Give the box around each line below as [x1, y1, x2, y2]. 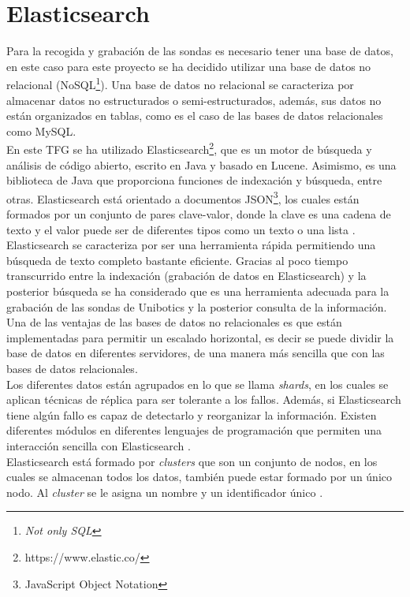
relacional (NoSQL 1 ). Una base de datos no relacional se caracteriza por [6, 74, 354, 92]
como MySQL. [6, 122, 76, 139]
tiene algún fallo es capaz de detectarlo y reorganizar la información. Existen [6, 406, 377, 423]
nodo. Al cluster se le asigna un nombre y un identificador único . [6, 483, 323, 500]
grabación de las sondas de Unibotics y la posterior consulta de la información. [6, 298, 387, 315]
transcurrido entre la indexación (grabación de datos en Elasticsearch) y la [6, 267, 367, 284]
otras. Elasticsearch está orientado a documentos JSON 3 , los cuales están [6, 188, 360, 207]
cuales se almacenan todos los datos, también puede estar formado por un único [6, 468, 393, 485]
